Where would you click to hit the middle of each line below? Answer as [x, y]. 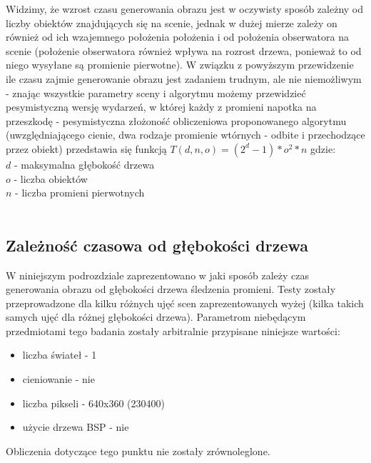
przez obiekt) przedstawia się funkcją [86, 148]
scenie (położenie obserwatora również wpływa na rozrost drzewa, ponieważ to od [184, 50]
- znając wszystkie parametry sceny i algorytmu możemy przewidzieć [156, 93]
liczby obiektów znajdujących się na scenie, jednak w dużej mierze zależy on [172, 23]
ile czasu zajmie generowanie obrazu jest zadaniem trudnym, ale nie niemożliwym [184, 78]
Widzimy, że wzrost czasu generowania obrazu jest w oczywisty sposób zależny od [185, 9]
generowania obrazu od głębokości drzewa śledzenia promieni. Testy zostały [171, 289]
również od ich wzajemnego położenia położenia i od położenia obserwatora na [177, 37]
